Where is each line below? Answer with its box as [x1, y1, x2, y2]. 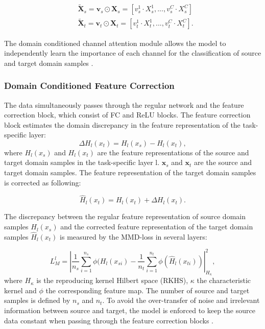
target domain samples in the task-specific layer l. [4, 157, 160, 168]
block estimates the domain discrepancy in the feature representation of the [4, 119, 240, 130]
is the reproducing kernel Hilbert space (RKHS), [36, 275, 188, 286]
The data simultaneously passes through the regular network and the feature [4, 99, 244, 110]
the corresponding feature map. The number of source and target [45, 285, 250, 295]
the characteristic [197, 275, 251, 286]
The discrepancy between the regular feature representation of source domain [4, 211, 246, 222]
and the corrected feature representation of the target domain [60, 221, 253, 232]
